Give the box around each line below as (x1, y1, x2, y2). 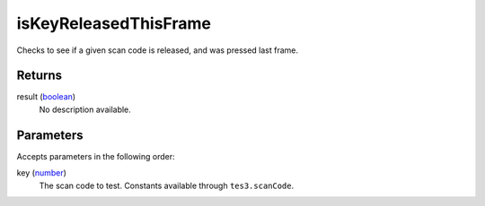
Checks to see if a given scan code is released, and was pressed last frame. (16, 45, 299, 56)
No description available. (39, 104, 132, 115)
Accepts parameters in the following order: (16, 150, 175, 161)
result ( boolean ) (16, 91, 76, 102)
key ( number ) (16, 167, 67, 178)
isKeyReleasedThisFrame (16, 13, 211, 33)
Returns (16, 68, 63, 83)
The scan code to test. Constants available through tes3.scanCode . (39, 180, 295, 191)
